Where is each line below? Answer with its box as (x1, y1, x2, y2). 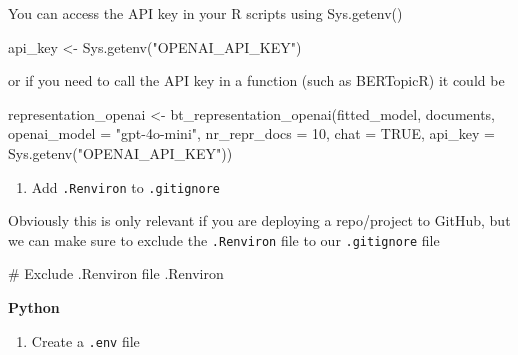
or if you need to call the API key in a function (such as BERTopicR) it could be (8, 70, 505, 91)
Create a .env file (31, 330, 140, 351)
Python (8, 297, 60, 318)
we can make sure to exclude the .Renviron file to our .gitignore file (8, 229, 440, 250)
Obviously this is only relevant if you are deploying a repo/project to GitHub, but (8, 210, 511, 231)
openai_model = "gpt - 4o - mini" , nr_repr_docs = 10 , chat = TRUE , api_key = (8, 123, 495, 144)
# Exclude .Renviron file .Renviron (8, 263, 224, 284)
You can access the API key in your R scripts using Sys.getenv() (8, 3, 403, 23)
